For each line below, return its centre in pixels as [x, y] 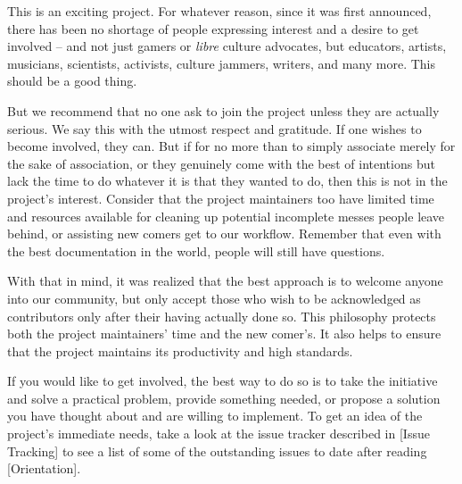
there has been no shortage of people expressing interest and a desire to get [213, 28]
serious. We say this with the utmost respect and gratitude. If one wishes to [214, 128]
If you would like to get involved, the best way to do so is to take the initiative [223, 381]
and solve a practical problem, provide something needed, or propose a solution [224, 398]
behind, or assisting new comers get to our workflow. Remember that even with [224, 234]
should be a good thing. [72, 81]
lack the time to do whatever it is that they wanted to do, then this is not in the [227, 181]
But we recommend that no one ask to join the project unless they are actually [223, 110]
